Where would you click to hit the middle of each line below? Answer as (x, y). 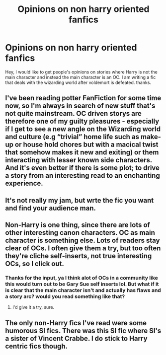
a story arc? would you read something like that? (65, 296)
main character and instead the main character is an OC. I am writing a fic (81, 77)
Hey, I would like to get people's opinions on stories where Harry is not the (81, 72)
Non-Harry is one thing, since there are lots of (78, 225)
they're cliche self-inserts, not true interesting (79, 256)
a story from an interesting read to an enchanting (83, 176)
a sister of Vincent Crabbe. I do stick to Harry (76, 338)
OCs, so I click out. (35, 264)
